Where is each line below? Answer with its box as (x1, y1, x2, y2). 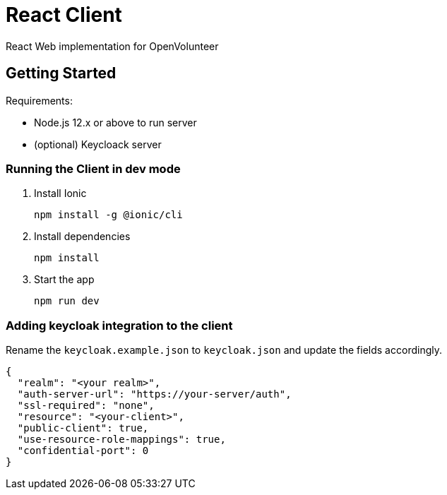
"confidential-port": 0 (17, 445, 149, 457)
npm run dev (34, 295, 100, 307)
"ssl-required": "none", (17, 400, 155, 412)
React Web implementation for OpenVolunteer (6, 40, 219, 52)
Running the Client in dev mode (6, 161, 181, 176)
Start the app (34, 273, 95, 286)
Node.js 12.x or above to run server (34, 116, 197, 129)
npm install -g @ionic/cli (34, 209, 183, 221)
